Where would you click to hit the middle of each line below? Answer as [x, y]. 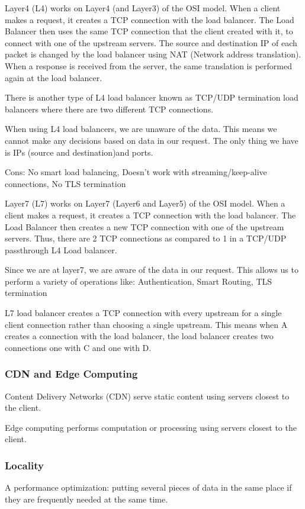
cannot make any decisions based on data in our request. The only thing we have [152, 140]
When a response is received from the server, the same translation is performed [148, 65]
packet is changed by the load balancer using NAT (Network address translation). [153, 54]
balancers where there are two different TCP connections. [109, 109]
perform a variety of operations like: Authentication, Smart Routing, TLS [139, 281]
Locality [24, 465]
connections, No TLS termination [65, 183]
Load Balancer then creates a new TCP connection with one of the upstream [145, 226]
